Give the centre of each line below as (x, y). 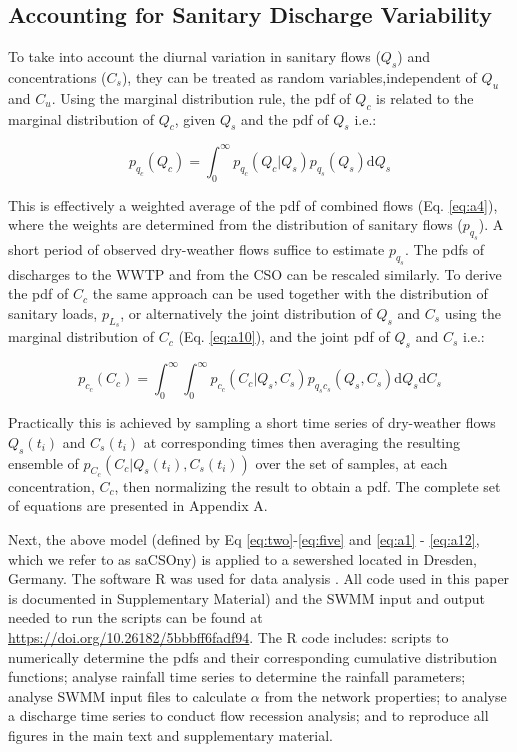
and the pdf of (285, 118)
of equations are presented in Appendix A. (138, 505)
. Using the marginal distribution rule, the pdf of (201, 97)
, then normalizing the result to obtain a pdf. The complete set (307, 485)
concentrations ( (57, 77)
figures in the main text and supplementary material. (171, 734)
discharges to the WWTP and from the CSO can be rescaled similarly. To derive (255, 273)
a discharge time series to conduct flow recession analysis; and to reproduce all (248, 715)
